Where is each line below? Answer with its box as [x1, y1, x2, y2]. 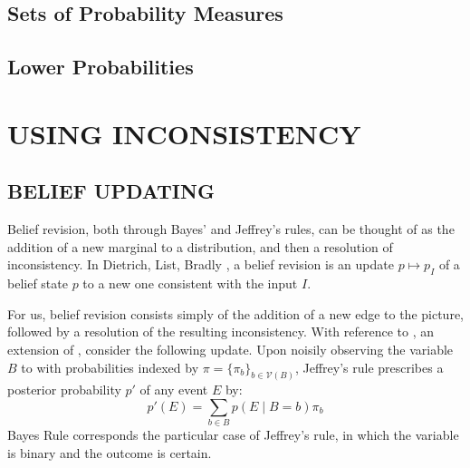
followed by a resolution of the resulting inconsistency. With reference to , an [7, 322, 435, 341]
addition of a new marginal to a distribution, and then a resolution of [7, 237, 393, 256]
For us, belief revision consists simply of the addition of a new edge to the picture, [7, 304, 464, 323]
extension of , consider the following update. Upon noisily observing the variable [7, 339, 454, 358]
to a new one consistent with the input [82, 274, 298, 293]
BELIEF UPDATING [7, 177, 215, 205]
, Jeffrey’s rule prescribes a [294, 357, 444, 376]
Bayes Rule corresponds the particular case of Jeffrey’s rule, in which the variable [7, 425, 459, 444]
